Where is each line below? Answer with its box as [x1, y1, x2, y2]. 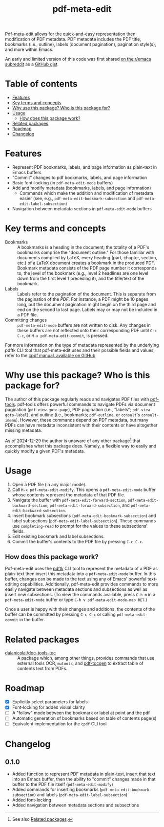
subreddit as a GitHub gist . [5, 61, 59, 67]
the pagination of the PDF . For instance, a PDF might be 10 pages [17, 296, 149, 302]
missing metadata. [5, 427, 42, 433]
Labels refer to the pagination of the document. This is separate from [17, 291, 156, 297]
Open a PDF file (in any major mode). [12, 481, 87, 487]
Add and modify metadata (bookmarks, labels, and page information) [12, 185, 151, 191]
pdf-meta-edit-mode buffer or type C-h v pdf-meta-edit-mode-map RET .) [5, 597, 147, 603]
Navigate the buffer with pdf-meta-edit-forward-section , [12, 497, 127, 503]
